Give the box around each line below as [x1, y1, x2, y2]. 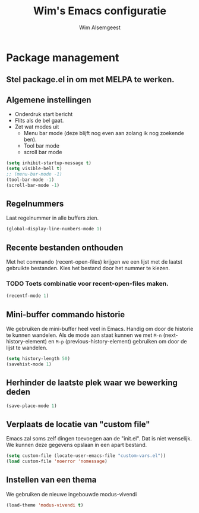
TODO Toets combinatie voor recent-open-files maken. [6, 279, 169, 287]
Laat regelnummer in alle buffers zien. [6, 214, 99, 221]
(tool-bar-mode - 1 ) [6, 177, 55, 183]
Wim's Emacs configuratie [33, 4, 166, 18]
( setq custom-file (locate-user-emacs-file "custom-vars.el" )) [6, 453, 166, 459]
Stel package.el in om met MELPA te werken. [6, 74, 175, 85]
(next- [163, 331, 178, 339]
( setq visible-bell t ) [6, 165, 62, 172]
